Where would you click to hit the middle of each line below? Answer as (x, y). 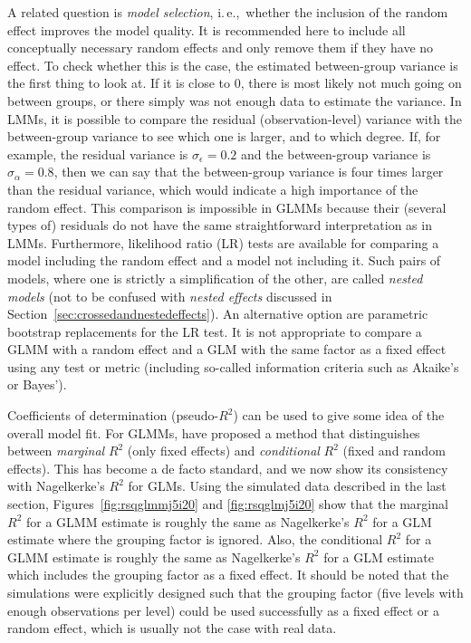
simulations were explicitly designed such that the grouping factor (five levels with (235, 592)
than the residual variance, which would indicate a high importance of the (213, 189)
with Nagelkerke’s (56, 486)
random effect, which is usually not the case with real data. (172, 628)
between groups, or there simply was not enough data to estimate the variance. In (235, 100)
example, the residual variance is (98, 154)
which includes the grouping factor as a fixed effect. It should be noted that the (228, 575)
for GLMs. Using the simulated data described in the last (287, 486)
